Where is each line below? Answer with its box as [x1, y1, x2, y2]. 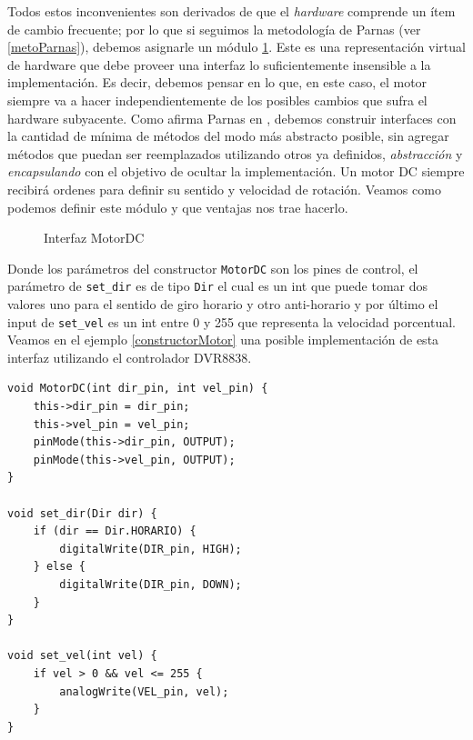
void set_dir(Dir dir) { [7, 506, 157, 520]
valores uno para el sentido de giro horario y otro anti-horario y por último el [7, 295, 438, 314]
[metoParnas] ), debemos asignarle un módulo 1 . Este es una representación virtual [7, 37, 466, 56]
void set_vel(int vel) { [7, 649, 157, 663]
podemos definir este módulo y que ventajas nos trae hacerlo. [7, 197, 348, 216]
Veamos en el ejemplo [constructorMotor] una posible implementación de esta [7, 330, 439, 349]
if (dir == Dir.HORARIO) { [33, 525, 196, 538]
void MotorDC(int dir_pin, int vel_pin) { [7, 382, 268, 395]
